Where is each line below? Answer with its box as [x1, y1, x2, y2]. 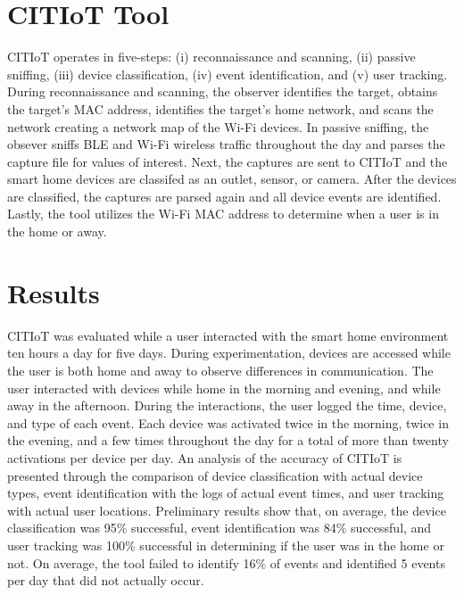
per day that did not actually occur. [7, 571, 204, 590]
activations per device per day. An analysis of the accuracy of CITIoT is [7, 448, 402, 467]
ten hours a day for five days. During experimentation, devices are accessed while [7, 343, 451, 362]
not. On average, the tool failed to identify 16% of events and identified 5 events [7, 553, 445, 572]
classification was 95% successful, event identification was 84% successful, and [7, 518, 432, 537]
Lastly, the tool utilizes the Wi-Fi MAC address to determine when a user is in [7, 204, 439, 223]
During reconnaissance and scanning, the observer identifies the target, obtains [7, 82, 438, 101]
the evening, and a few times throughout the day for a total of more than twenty [7, 431, 449, 450]
